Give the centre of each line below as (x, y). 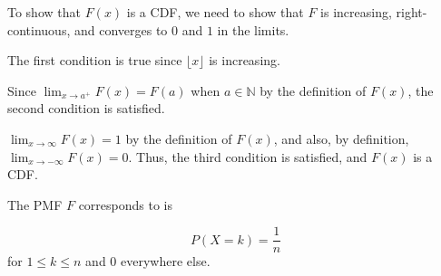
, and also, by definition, (341, 138)
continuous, (39, 29)
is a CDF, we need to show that (215, 12)
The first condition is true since (95, 60)
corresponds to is (125, 204)
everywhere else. (166, 261)
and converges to (121, 29)
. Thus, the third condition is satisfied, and (248, 156)
